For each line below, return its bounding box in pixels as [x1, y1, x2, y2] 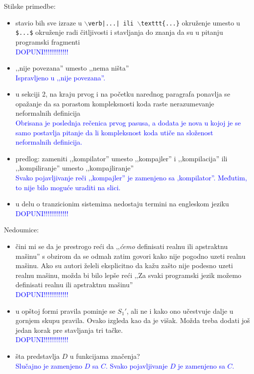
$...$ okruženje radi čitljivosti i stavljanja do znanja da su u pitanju [15, 27, 223, 37]
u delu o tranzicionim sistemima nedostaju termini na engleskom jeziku [15, 199, 229, 209]
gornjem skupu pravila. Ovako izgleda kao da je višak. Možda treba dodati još [15, 315, 250, 325]
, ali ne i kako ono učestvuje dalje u [126, 305, 233, 316]
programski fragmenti [15, 36, 80, 47]
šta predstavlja [15, 350, 60, 361]
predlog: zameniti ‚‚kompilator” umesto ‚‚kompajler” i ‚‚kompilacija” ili [15, 153, 228, 163]
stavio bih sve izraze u [15, 17, 82, 27]
